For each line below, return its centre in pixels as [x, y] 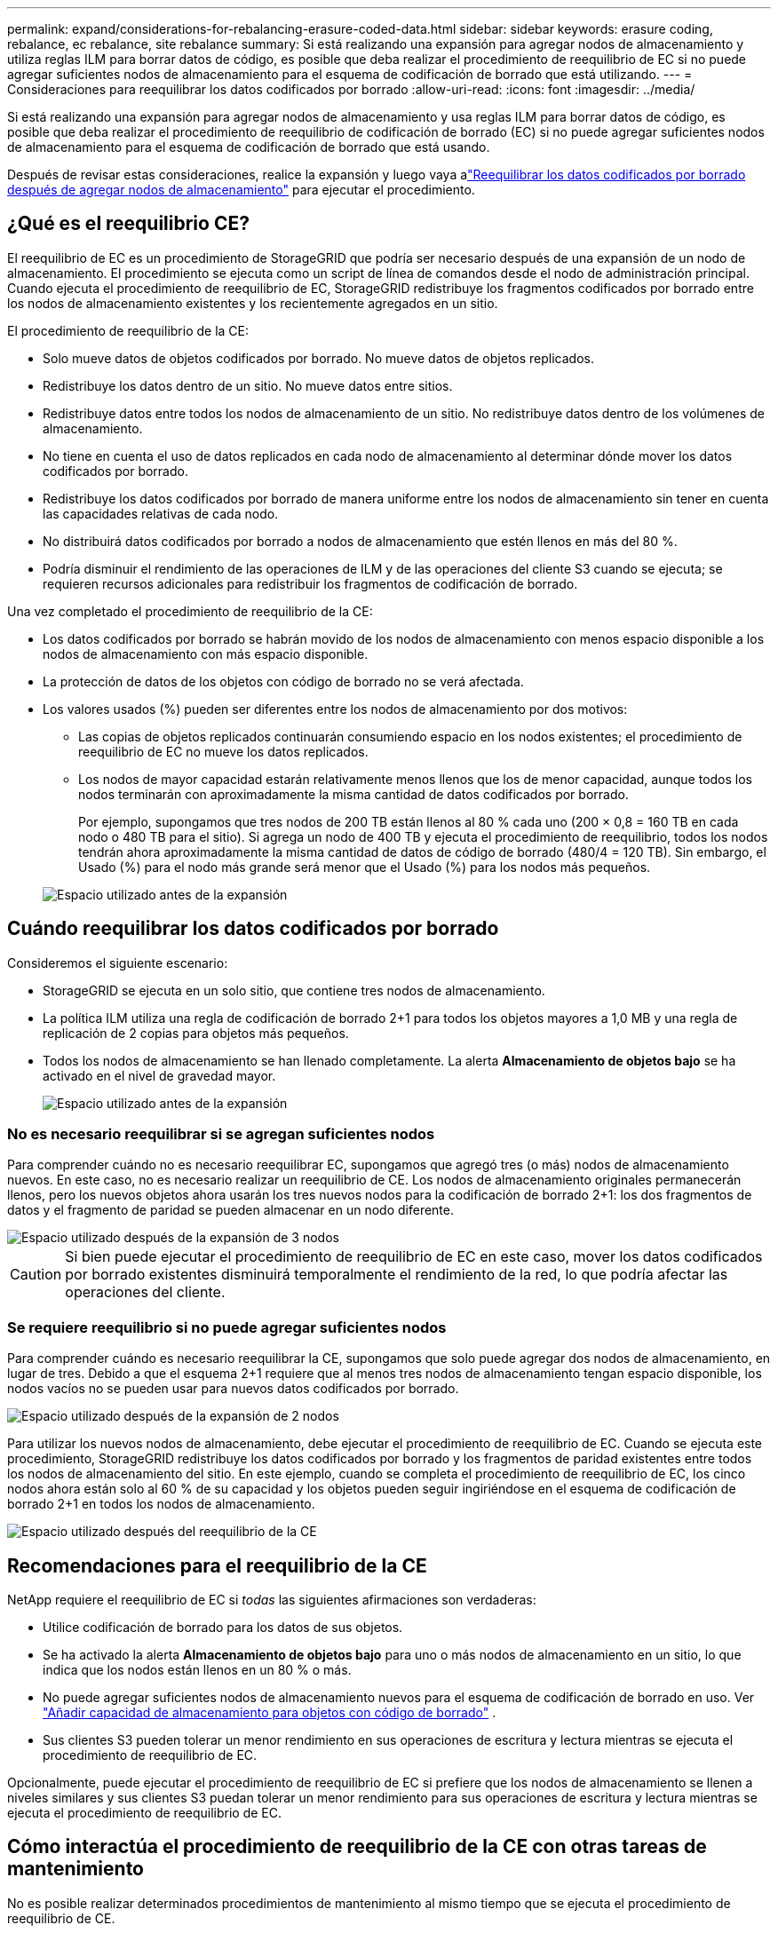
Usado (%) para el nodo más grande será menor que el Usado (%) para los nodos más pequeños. [365, 867]
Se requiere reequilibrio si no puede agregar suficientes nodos [227, 1327]
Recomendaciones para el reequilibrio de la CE [217, 1565]
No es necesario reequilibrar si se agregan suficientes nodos [221, 1134]
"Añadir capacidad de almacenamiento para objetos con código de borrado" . [270, 1713]
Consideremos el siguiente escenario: [118, 963]
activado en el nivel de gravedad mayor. [159, 1075]
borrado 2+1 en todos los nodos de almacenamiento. [161, 1504]
